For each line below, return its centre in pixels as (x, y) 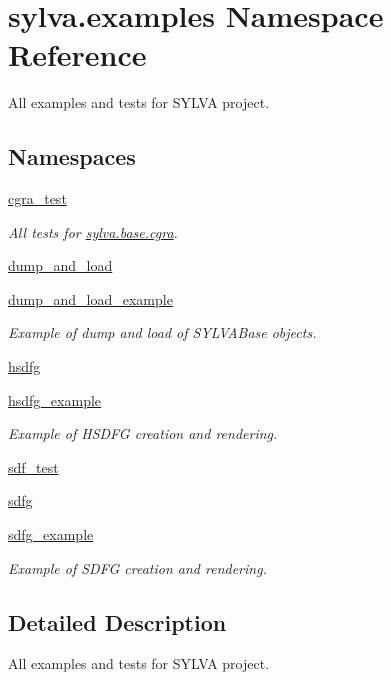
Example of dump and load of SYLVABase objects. (162, 332)
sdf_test (33, 466)
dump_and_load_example (90, 298)
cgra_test (37, 198)
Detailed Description (117, 621)
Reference (77, 54)
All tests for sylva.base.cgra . (93, 231)
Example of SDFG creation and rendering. (137, 567)
